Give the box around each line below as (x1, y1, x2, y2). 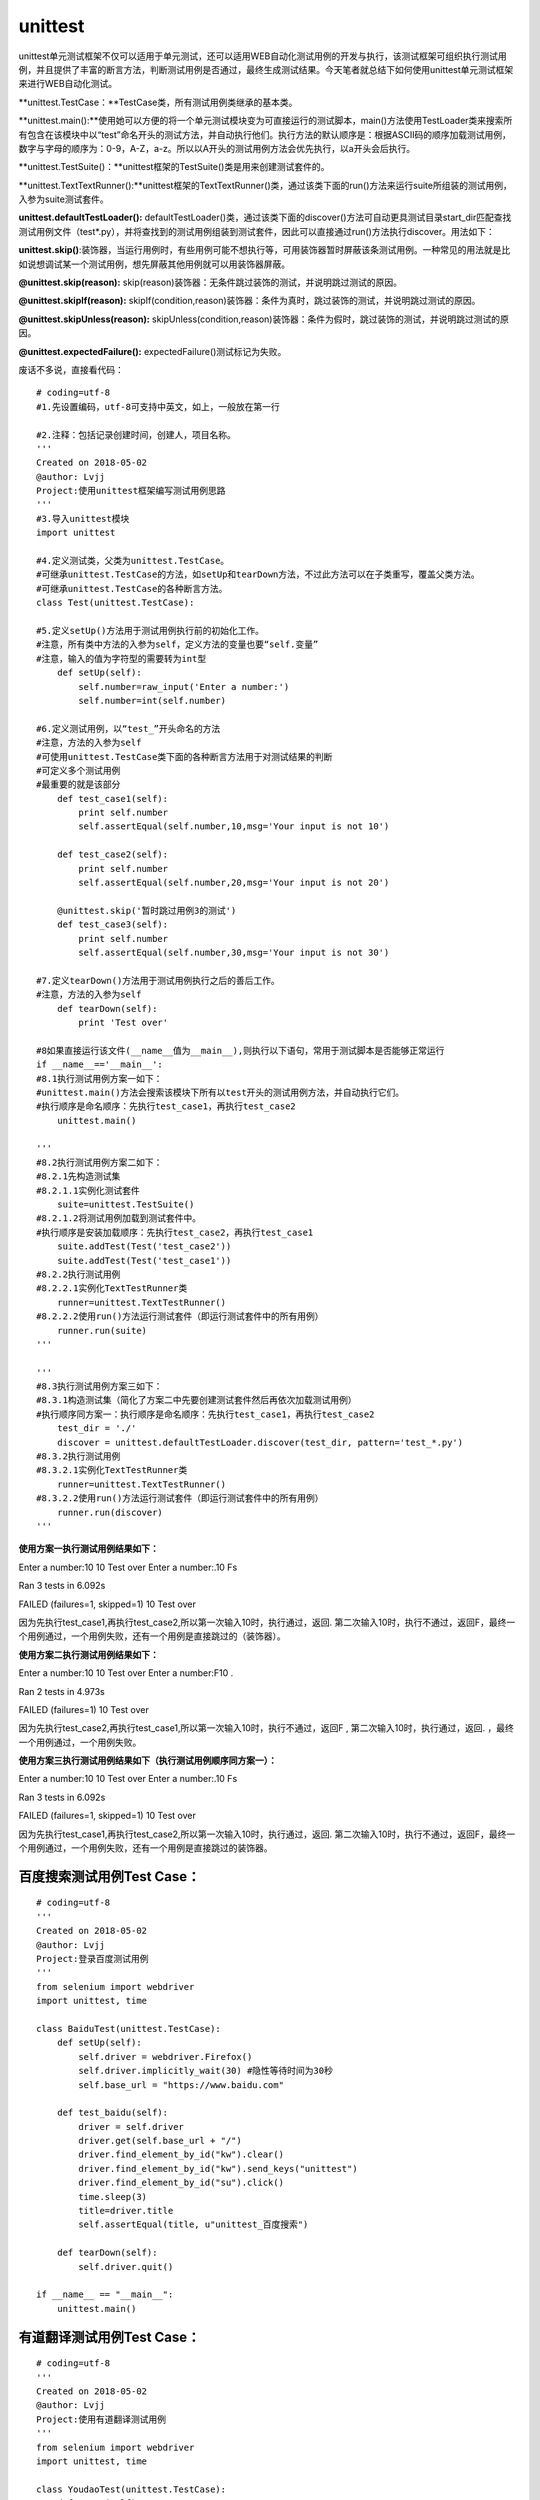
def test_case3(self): (56, 919, 169, 930)
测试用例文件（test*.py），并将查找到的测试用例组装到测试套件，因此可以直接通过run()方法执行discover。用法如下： (18, 225, 495, 237)
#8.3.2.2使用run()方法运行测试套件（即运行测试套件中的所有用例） (36, 1493, 324, 1504)
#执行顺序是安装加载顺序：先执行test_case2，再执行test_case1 (36, 1226, 314, 1238)
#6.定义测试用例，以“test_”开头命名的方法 (36, 723, 221, 734)
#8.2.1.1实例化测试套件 (36, 1185, 140, 1196)
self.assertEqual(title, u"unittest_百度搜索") (78, 2219, 309, 2230)
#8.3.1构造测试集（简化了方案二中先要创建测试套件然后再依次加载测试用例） (36, 1395, 357, 1406)
